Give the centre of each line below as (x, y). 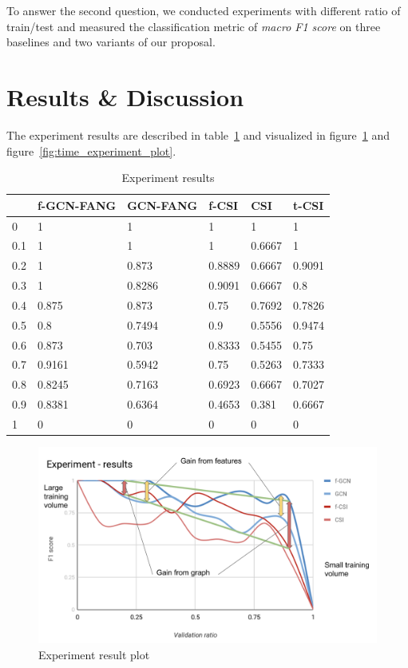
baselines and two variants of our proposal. (111, 42)
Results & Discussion (125, 96)
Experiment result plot (94, 654)
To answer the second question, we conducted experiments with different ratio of (204, 10)
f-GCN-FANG (77, 205)
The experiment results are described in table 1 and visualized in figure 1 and (198, 134)
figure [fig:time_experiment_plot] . (91, 150)
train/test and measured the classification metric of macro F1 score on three (194, 26)
